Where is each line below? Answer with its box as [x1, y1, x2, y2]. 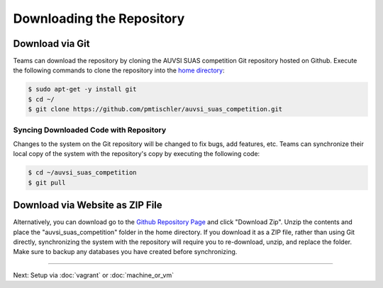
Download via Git [13, 38, 90, 50]
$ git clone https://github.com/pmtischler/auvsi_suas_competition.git [28, 105, 283, 113]
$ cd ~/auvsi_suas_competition [28, 169, 138, 177]
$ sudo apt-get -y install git [28, 85, 138, 94]
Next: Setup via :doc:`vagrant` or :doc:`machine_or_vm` [13, 270, 174, 279]
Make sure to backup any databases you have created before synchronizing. [13, 248, 238, 256]
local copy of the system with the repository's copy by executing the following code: [13, 150, 260, 158]
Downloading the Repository [13, 11, 185, 26]
